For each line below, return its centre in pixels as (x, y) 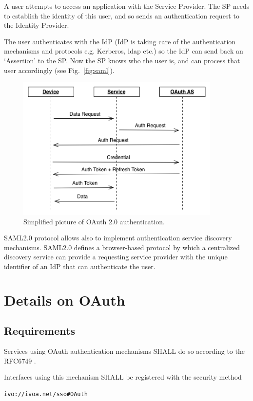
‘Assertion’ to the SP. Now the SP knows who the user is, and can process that (122, 60)
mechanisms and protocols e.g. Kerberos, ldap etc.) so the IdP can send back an (124, 51)
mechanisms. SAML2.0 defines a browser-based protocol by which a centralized (122, 247)
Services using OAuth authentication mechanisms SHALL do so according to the (124, 351)
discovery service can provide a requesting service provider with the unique (116, 257)
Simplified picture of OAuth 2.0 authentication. (94, 221)
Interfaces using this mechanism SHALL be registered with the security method (123, 377)
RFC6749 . (20, 360)
